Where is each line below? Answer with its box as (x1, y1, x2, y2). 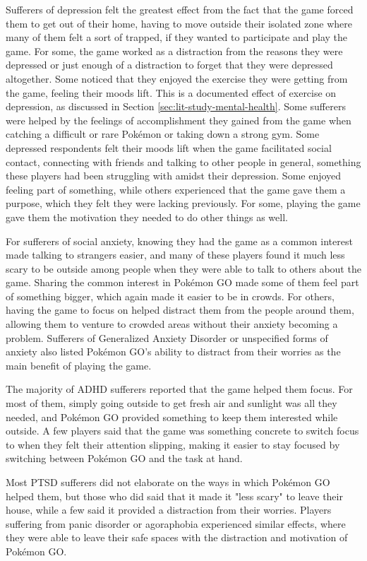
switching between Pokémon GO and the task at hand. (6, 451, 243, 466)
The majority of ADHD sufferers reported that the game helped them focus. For (6, 382, 353, 396)
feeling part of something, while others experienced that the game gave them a (6, 182, 346, 196)
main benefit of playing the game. (6, 358, 152, 372)
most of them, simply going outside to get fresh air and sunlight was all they (6, 396, 337, 411)
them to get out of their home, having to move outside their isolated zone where (6, 16, 353, 30)
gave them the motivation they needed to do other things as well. (6, 209, 288, 224)
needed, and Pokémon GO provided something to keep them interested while (6, 409, 338, 424)
